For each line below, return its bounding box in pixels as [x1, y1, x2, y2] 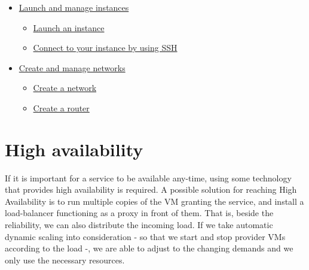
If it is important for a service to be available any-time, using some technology [5, 171, 292, 184]
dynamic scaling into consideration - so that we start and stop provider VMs [5, 230, 286, 242]
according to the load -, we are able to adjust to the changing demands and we [5, 242, 293, 254]
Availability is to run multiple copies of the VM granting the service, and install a [5, 195, 304, 207]
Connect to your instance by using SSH [33, 41, 178, 54]
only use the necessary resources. [5, 253, 125, 266]
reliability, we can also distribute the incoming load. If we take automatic [5, 219, 273, 231]
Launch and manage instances [19, 1, 129, 13]
